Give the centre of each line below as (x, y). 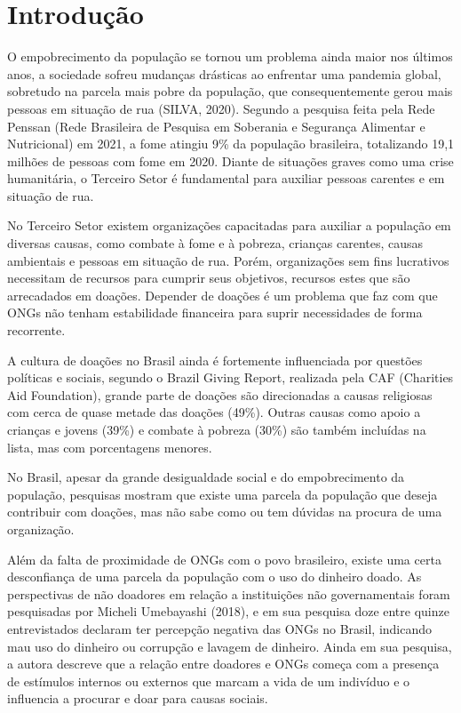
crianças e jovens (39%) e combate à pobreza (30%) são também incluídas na (217, 429)
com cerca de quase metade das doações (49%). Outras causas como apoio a (214, 412)
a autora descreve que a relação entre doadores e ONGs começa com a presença (223, 664)
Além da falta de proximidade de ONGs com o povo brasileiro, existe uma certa (224, 559)
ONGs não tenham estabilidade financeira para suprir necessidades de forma (215, 312)
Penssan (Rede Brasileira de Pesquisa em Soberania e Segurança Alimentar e (216, 126)
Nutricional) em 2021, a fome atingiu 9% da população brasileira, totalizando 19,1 (231, 144)
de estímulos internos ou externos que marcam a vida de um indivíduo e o (209, 681)
